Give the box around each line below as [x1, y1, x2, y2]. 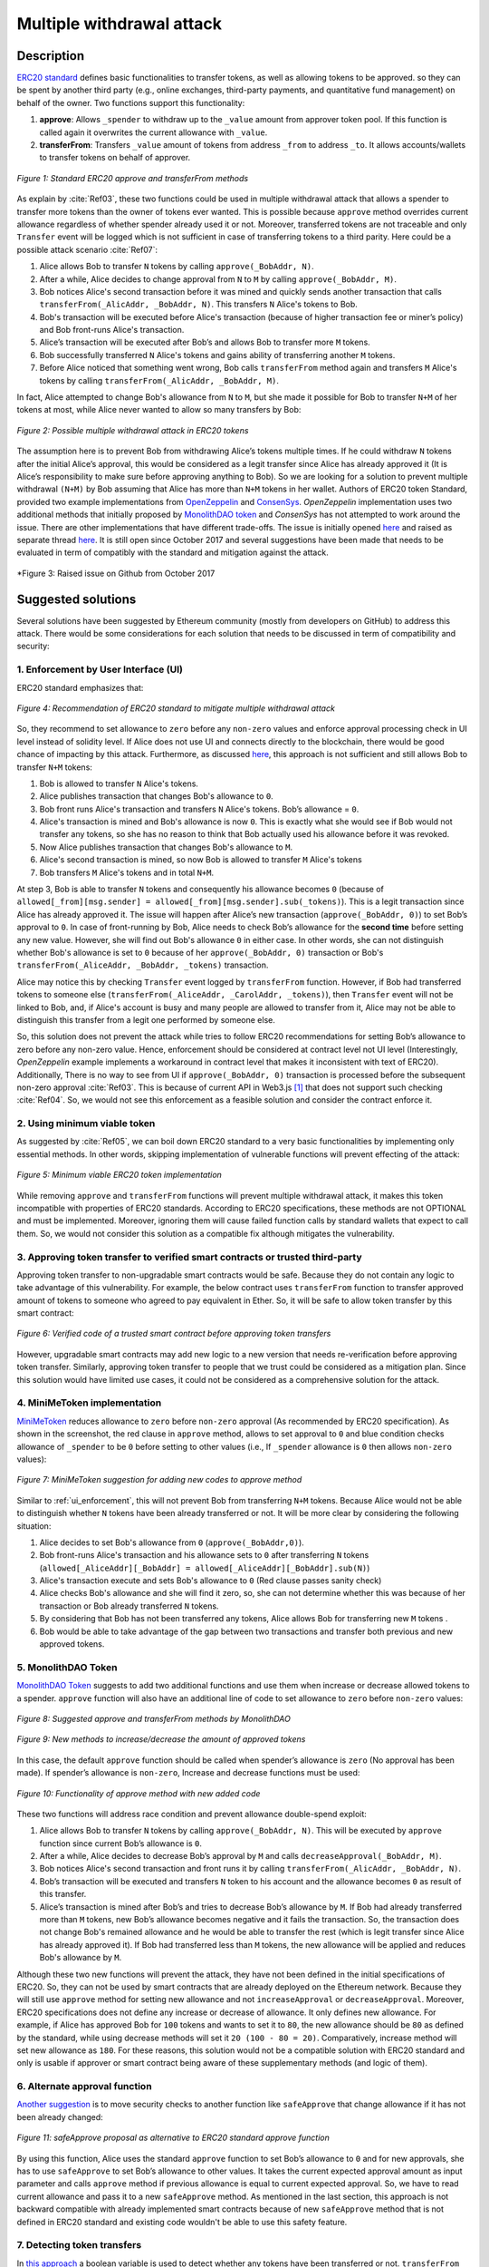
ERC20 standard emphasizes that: [16, 682, 144, 693]
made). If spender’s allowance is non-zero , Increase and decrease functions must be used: [16, 1767, 360, 1778]
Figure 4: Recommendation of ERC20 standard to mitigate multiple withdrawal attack [16, 703, 335, 714]
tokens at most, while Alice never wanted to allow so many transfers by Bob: [16, 404, 302, 415]
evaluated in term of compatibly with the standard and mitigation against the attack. [16, 547, 330, 558]
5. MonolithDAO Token [16, 1660, 118, 1673]
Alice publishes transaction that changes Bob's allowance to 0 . [39, 791, 273, 802]
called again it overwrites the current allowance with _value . [39, 127, 268, 138]
